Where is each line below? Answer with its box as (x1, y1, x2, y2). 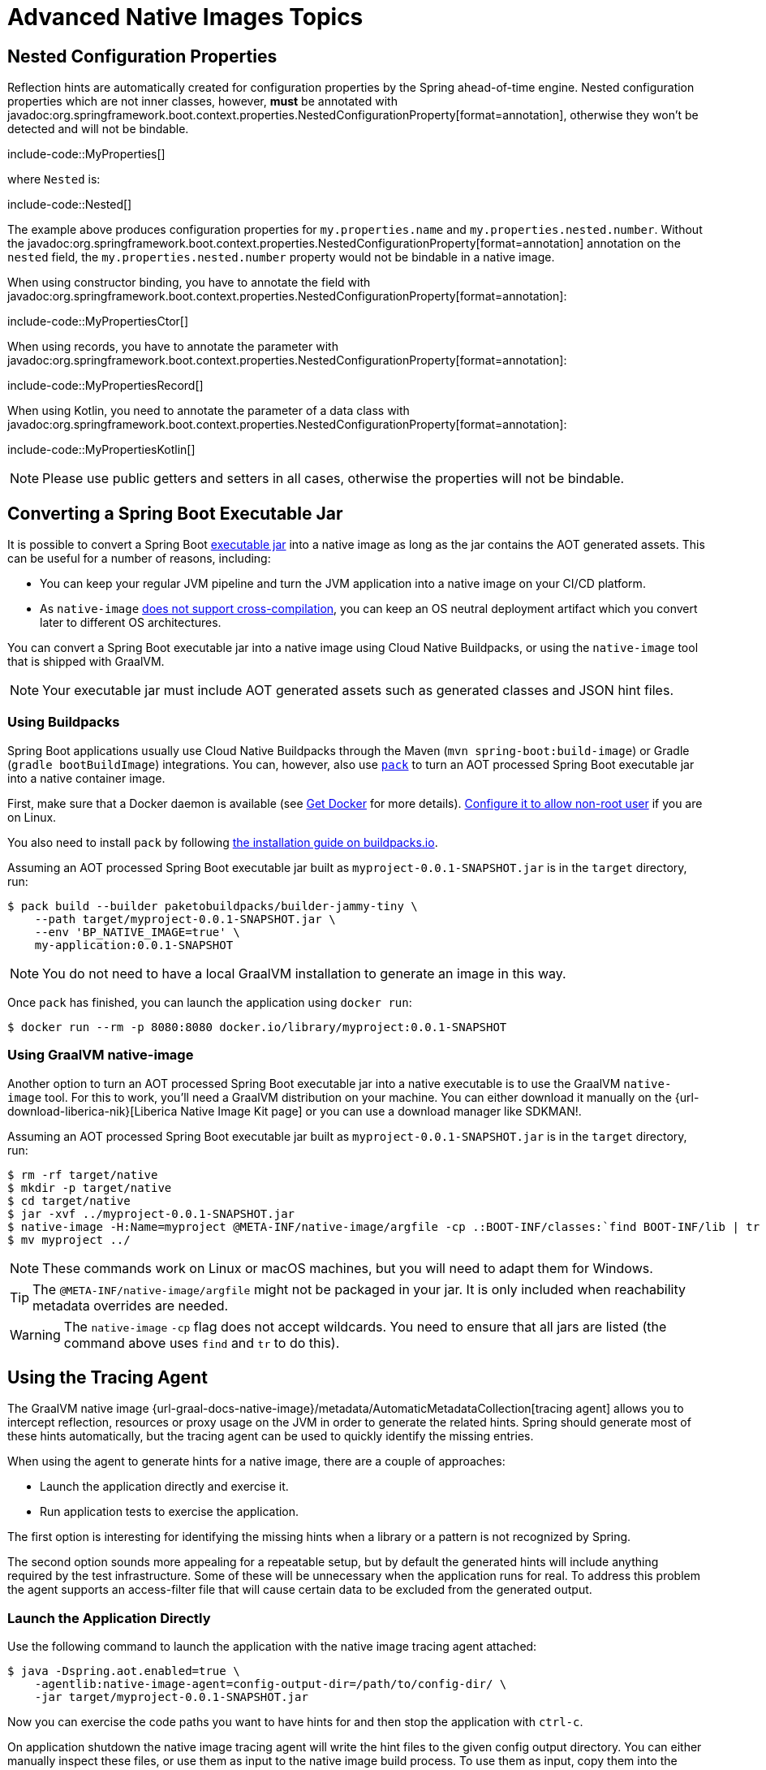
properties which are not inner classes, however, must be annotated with (7, 94, 398, 109)
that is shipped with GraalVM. (7, 654, 165, 669)
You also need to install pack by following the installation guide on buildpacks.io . (7, 835, 438, 849)
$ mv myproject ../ (7, 1233, 131, 1246)
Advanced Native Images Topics (7, 3, 364, 31)
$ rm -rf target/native (7, 1168, 158, 1181)
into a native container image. (7, 771, 166, 785)
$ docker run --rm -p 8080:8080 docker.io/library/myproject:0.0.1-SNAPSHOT (7, 1020, 507, 1034)
